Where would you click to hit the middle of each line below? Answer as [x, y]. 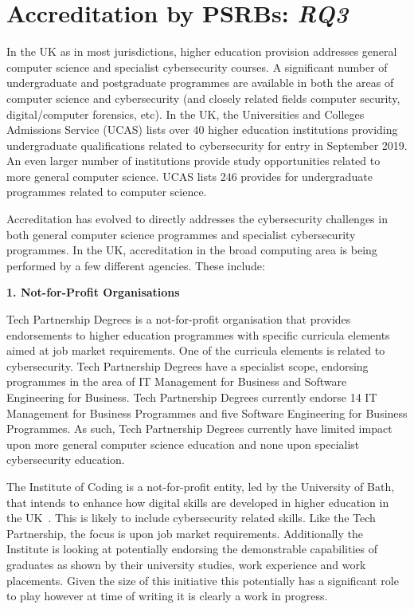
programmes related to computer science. [107, 192]
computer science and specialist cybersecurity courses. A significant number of [197, 67]
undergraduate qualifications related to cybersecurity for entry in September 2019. [207, 145]
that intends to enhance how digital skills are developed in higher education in [198, 502]
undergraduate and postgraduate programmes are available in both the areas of [200, 83]
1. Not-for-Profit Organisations [93, 292]
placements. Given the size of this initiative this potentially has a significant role [203, 580]
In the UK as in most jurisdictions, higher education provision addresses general [202, 51]
